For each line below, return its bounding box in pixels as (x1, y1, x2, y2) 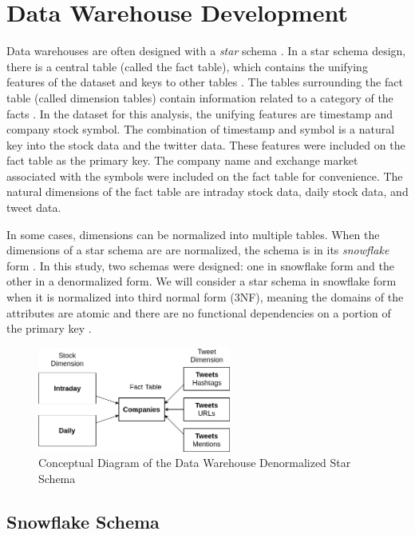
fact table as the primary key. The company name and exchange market (6, 152, 358, 169)
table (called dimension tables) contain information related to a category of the (6, 89, 393, 106)
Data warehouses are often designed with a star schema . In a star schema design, (6, 42, 406, 59)
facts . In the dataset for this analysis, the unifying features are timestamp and (6, 105, 393, 122)
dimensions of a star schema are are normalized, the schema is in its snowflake (6, 242, 389, 258)
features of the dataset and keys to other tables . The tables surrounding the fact (6, 74, 403, 90)
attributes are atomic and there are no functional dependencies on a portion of (6, 304, 391, 321)
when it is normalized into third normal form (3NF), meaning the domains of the (6, 289, 404, 305)
